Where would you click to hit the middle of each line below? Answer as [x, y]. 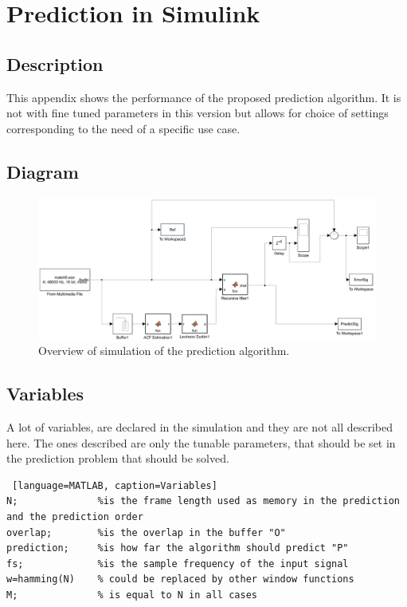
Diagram [43, 171]
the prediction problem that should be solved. [118, 458]
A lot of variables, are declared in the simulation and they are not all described [200, 427]
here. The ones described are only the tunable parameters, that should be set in [201, 442]
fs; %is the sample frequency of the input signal [178, 564]
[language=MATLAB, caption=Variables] [115, 485]
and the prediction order [75, 516]
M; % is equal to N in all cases [132, 595]
